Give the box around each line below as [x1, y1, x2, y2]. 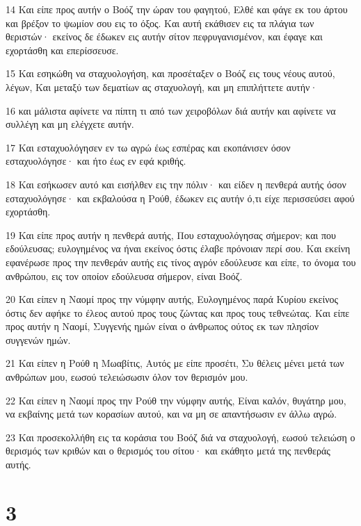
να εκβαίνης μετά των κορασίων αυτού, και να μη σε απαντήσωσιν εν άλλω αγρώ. [6, 406, 337, 421]
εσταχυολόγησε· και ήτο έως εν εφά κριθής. [6, 154, 186, 168]
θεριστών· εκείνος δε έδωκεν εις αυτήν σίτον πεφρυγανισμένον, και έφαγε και [6, 29, 323, 44]
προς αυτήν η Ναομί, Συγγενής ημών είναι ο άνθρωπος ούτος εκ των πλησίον [6, 319, 319, 334]
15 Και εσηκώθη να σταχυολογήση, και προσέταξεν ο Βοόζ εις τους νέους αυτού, [6, 66, 335, 81]
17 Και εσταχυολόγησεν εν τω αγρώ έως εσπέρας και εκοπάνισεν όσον [6, 140, 291, 154]
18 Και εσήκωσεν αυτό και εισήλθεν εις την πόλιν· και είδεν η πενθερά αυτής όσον [6, 176, 346, 191]
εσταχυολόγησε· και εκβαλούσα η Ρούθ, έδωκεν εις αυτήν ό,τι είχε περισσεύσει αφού [6, 190, 355, 205]
